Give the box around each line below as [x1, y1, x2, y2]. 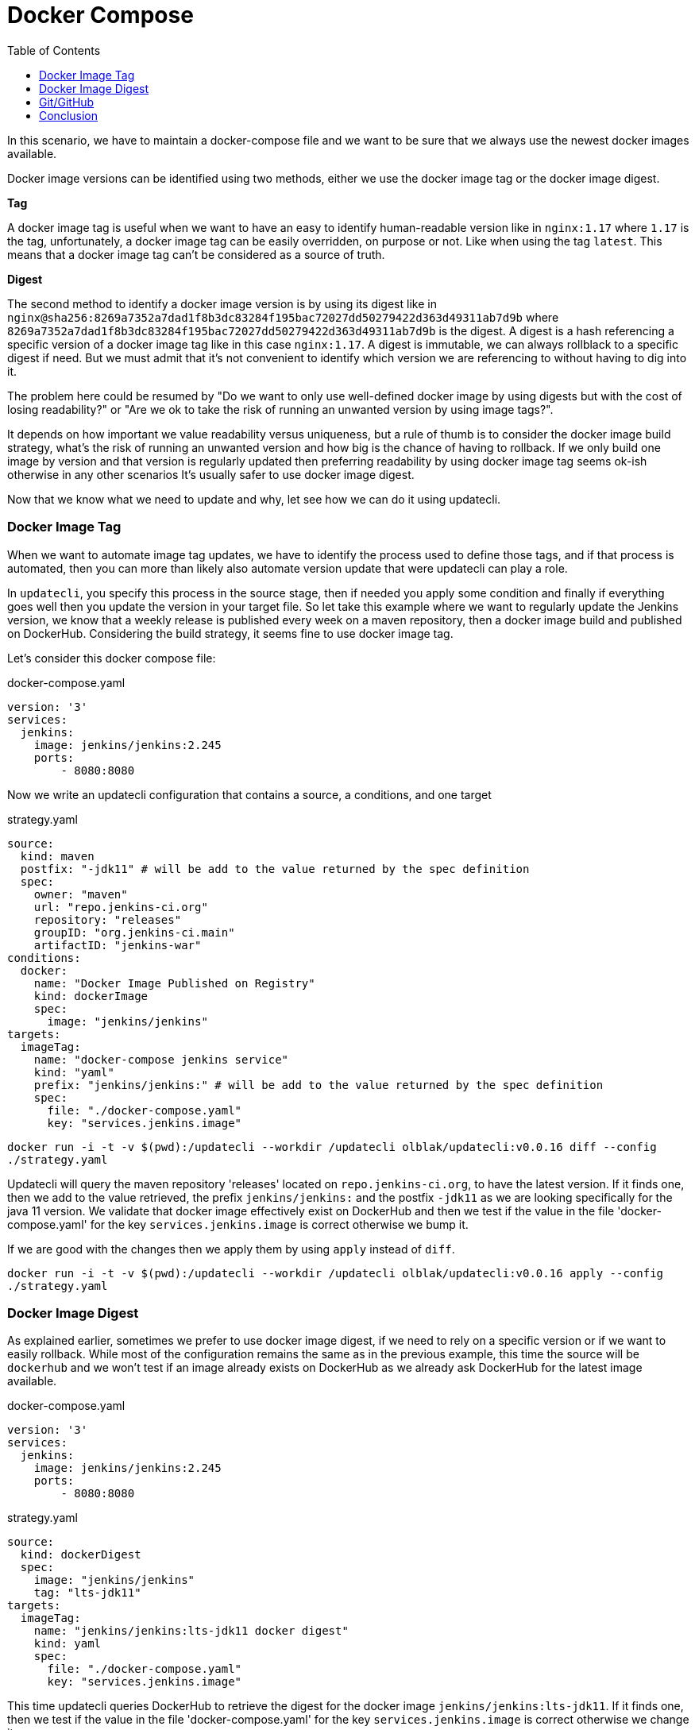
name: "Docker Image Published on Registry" [33, 976, 315, 990]
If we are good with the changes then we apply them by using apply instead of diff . [7, 1242, 455, 1256]
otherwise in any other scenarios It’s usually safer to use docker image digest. [7, 467, 415, 481]
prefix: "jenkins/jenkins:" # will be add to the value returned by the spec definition [33, 1078, 604, 1091]
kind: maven [20, 849, 95, 863]
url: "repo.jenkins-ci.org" [33, 900, 208, 913]
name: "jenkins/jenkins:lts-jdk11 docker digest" [33, 1624, 349, 1638]
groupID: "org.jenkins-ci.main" [33, 925, 235, 939]
